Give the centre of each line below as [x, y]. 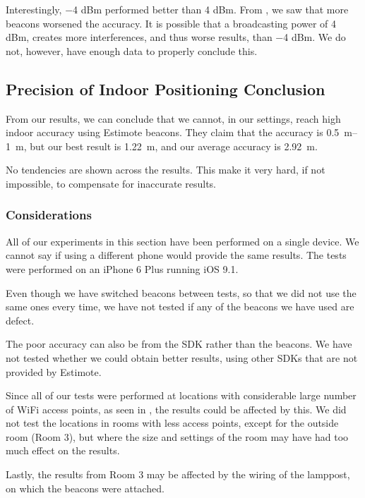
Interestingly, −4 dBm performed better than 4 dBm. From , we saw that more [177, 9]
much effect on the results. [63, 450]
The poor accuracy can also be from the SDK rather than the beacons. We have [179, 344]
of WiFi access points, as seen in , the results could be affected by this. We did [176, 409]
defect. [20, 320]
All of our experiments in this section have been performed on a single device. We [182, 241]
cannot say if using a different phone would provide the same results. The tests [176, 255]
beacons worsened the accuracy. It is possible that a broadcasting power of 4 [171, 23]
